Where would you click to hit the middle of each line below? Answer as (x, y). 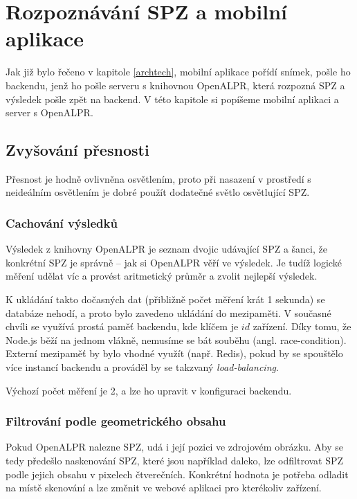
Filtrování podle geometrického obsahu (116, 421)
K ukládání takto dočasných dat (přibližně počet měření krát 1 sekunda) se (165, 299)
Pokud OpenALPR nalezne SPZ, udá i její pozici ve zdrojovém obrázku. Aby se (175, 447)
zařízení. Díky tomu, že (302, 326)
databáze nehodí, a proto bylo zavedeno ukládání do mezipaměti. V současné (168, 312)
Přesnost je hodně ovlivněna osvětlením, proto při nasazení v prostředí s (158, 178)
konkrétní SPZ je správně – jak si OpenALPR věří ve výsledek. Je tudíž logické (174, 262)
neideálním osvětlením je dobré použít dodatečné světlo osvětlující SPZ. (158, 192)
